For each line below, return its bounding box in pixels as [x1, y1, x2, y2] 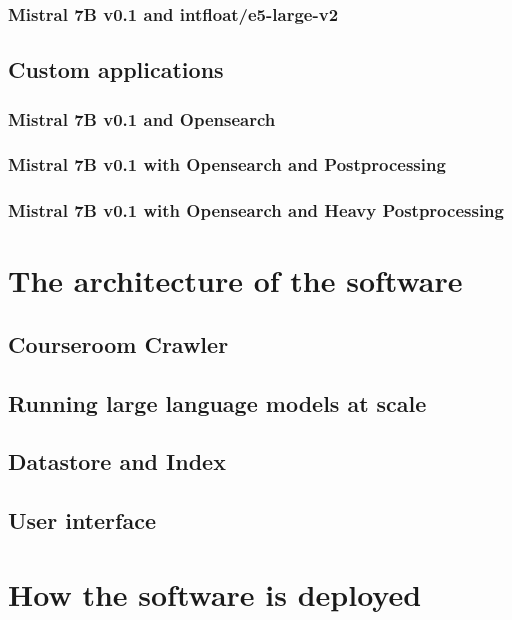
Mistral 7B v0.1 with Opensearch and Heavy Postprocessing [8, 198, 504, 223]
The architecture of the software [8, 260, 463, 301]
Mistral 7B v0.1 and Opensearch [8, 106, 276, 131]
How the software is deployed [8, 573, 422, 614]
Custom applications [8, 54, 224, 85]
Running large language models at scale [8, 387, 427, 418]
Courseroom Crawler [8, 328, 229, 359]
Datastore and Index [8, 446, 226, 477]
